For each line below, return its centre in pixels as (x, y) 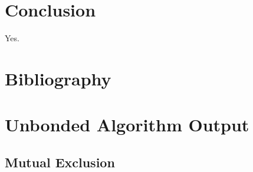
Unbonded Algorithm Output (127, 125)
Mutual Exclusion (60, 162)
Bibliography (58, 78)
